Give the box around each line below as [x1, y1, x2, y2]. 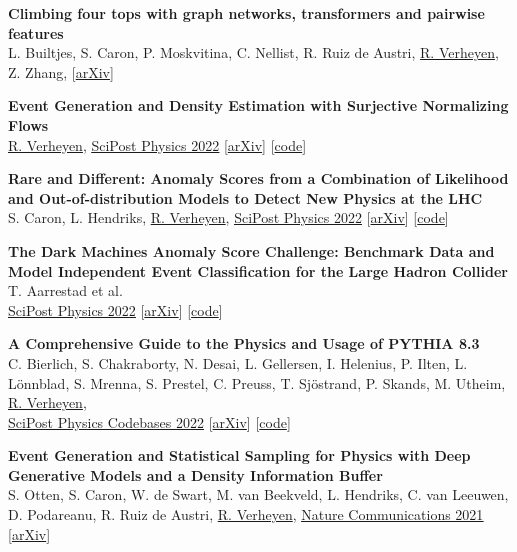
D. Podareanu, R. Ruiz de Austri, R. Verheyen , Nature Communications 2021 [8, 504, 484, 525]
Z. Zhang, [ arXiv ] [8, 61, 114, 82]
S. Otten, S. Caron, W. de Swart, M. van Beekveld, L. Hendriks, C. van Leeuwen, [8, 484, 509, 505]
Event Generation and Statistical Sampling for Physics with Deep [8, 445, 471, 466]
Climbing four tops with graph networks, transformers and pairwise [8, 3, 485, 23]
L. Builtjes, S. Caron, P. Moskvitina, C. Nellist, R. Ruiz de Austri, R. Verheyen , [8, 42, 499, 63]
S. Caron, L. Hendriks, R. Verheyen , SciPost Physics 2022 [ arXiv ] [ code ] [8, 207, 449, 228]
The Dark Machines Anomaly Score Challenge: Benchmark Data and [8, 240, 495, 261]
